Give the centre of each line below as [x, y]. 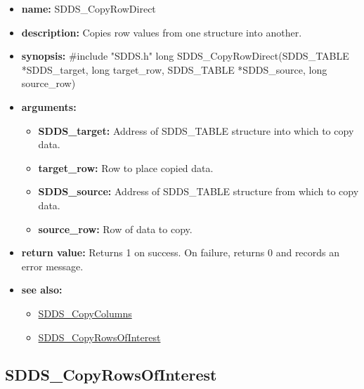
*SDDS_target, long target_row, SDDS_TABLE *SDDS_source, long [174, 69]
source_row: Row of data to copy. [115, 229]
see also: [42, 290]
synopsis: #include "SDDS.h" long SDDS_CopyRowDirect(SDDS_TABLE [185, 56]
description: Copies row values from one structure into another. [162, 32]
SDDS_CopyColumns [85, 313]
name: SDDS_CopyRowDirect [89, 8]
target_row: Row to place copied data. [126, 167]
